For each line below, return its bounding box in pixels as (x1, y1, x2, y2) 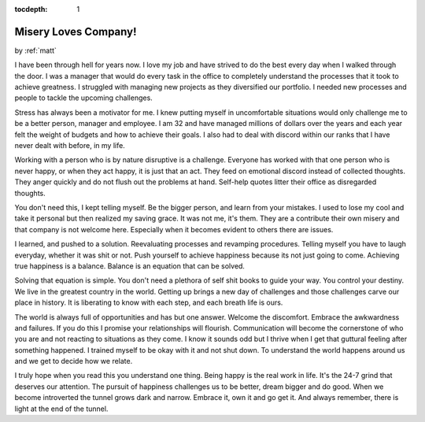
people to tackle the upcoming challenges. (14, 93, 153, 102)
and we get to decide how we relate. (14, 357, 133, 366)
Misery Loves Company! (14, 24, 137, 39)
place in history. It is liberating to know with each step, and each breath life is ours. (14, 298, 283, 307)
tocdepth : (14, 5, 48, 13)
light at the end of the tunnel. (14, 404, 109, 413)
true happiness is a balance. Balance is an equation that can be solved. (14, 261, 246, 271)
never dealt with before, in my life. (14, 141, 125, 150)
